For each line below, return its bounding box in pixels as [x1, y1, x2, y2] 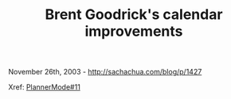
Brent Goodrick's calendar [45, 6, 223, 24]
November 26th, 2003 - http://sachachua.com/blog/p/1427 [8, 67, 202, 77]
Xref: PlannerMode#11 [8, 82, 81, 92]
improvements [84, 22, 183, 40]
